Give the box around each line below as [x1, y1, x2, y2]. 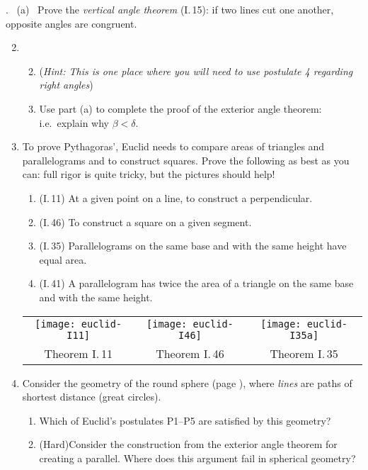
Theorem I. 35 [270, 345, 338, 362]
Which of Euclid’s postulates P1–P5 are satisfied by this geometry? [39, 413, 331, 427]
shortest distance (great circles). [22, 389, 161, 404]
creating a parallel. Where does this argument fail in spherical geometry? [39, 450, 356, 465]
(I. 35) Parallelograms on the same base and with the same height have [39, 238, 347, 253]
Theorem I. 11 [44, 345, 113, 362]
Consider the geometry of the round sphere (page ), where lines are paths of [22, 375, 352, 390]
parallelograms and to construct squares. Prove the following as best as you [22, 152, 350, 167]
